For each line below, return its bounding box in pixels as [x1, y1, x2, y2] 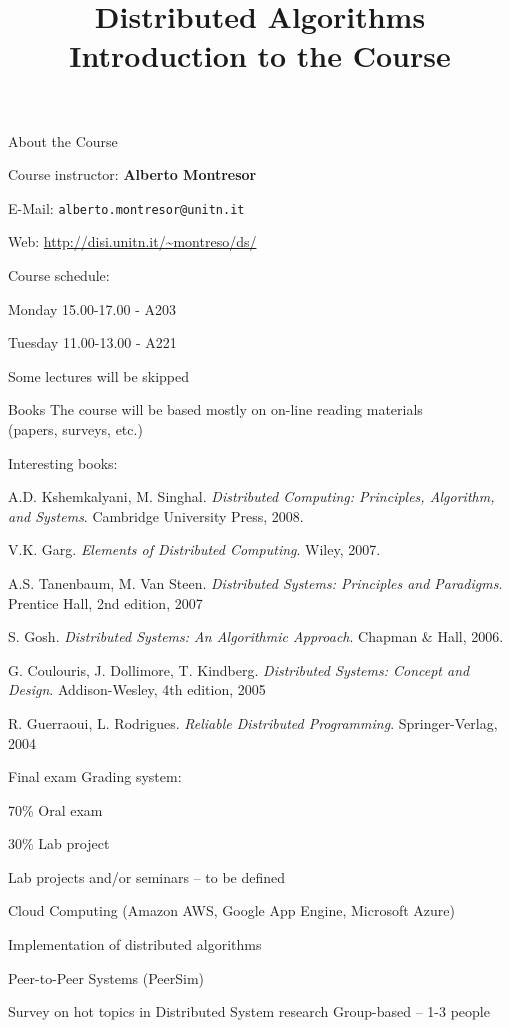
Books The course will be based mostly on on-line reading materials [8, 399, 423, 420]
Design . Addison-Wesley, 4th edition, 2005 [8, 679, 266, 700]
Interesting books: [8, 452, 118, 473]
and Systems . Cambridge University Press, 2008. [8, 505, 304, 526]
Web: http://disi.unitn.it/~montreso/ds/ [8, 231, 257, 252]
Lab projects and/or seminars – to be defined [8, 866, 286, 887]
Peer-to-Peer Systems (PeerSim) [8, 967, 205, 988]
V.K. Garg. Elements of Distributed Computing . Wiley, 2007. [8, 539, 381, 560]
